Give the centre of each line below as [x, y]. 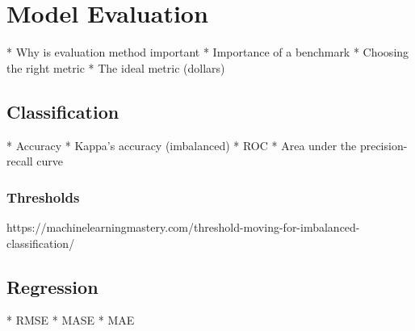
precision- [384, 145]
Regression [52, 286]
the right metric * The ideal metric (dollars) [116, 67]
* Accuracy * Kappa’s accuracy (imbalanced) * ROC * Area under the [182, 145]
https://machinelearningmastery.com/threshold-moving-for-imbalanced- [183, 226]
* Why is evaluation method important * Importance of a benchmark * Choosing [208, 52]
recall [20, 161]
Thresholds [43, 197]
